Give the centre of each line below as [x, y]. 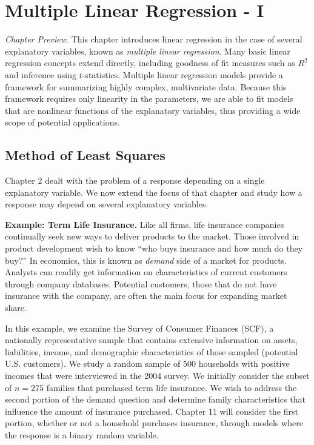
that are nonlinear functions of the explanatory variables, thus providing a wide [153, 110]
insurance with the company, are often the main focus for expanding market [146, 296]
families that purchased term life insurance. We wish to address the [172, 387]
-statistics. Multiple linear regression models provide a [182, 74]
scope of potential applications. [62, 122]
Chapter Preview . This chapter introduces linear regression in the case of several [154, 39]
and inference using [41, 74]
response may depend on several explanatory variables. [107, 204]
